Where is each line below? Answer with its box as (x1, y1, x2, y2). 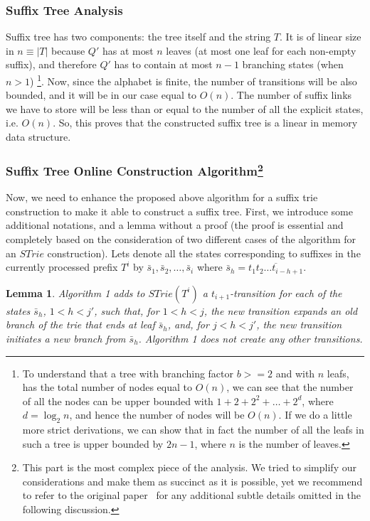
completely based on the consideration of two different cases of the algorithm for (6, 232, 356, 247)
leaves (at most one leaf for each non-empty (166, 43, 356, 58)
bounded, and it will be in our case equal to (6, 87, 197, 102)
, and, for (167, 317, 209, 332)
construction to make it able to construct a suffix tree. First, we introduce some (6, 203, 353, 218)
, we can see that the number (226, 380, 354, 394)
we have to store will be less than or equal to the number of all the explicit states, (6, 101, 364, 116)
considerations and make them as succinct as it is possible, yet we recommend (22, 473, 363, 488)
